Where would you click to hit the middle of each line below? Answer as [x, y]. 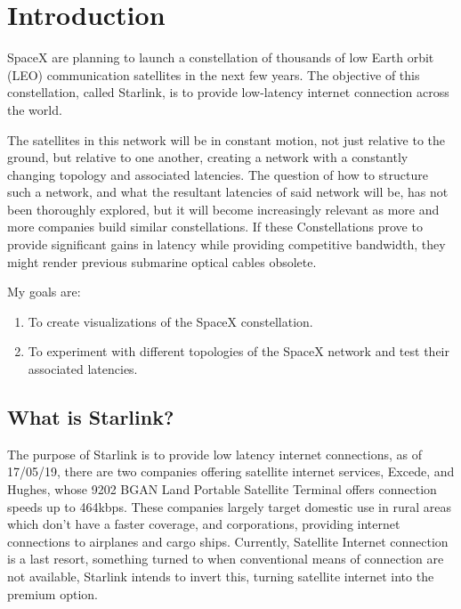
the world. [35, 109]
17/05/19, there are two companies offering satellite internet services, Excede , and [231, 471]
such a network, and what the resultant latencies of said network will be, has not [228, 192]
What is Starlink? [91, 417]
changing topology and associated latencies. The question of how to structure [218, 174]
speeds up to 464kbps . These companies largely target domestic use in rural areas [229, 506]
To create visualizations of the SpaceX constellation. [170, 321]
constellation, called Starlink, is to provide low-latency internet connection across [228, 92]
